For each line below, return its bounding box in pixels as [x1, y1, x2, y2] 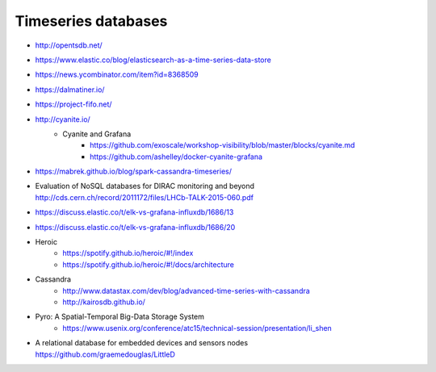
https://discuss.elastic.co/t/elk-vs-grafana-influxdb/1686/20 [35, 222, 236, 232]
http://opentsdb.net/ [35, 40, 103, 50]
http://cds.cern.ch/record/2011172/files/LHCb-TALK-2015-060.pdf [35, 192, 254, 202]
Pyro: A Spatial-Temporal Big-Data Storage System [35, 311, 205, 322]
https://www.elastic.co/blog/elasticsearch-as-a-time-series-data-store [35, 55, 272, 65]
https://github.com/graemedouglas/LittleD [35, 349, 175, 359]
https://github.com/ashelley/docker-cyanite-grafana [90, 152, 262, 161]
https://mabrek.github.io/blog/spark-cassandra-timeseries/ [35, 166, 233, 177]
